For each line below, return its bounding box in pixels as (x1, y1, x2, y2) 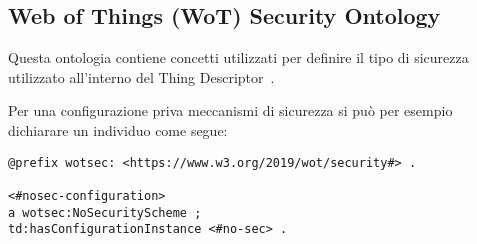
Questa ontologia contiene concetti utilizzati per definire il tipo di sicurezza (8, 47, 469, 68)
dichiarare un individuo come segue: (8, 119, 228, 140)
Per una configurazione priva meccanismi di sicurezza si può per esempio (8, 100, 453, 121)
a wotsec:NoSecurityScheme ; (8, 205, 202, 220)
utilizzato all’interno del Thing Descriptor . (8, 66, 275, 87)
